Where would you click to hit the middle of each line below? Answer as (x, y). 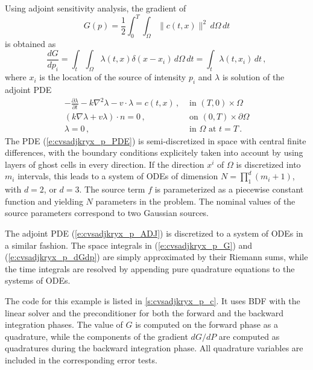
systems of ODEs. (38, 280)
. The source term (112, 189)
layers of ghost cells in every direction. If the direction (105, 164)
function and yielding (44, 201)
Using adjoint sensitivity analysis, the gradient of (96, 8)
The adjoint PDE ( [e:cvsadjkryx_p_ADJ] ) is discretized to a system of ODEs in (154, 233)
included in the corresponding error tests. (81, 359)
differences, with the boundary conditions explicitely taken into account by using (154, 152)
